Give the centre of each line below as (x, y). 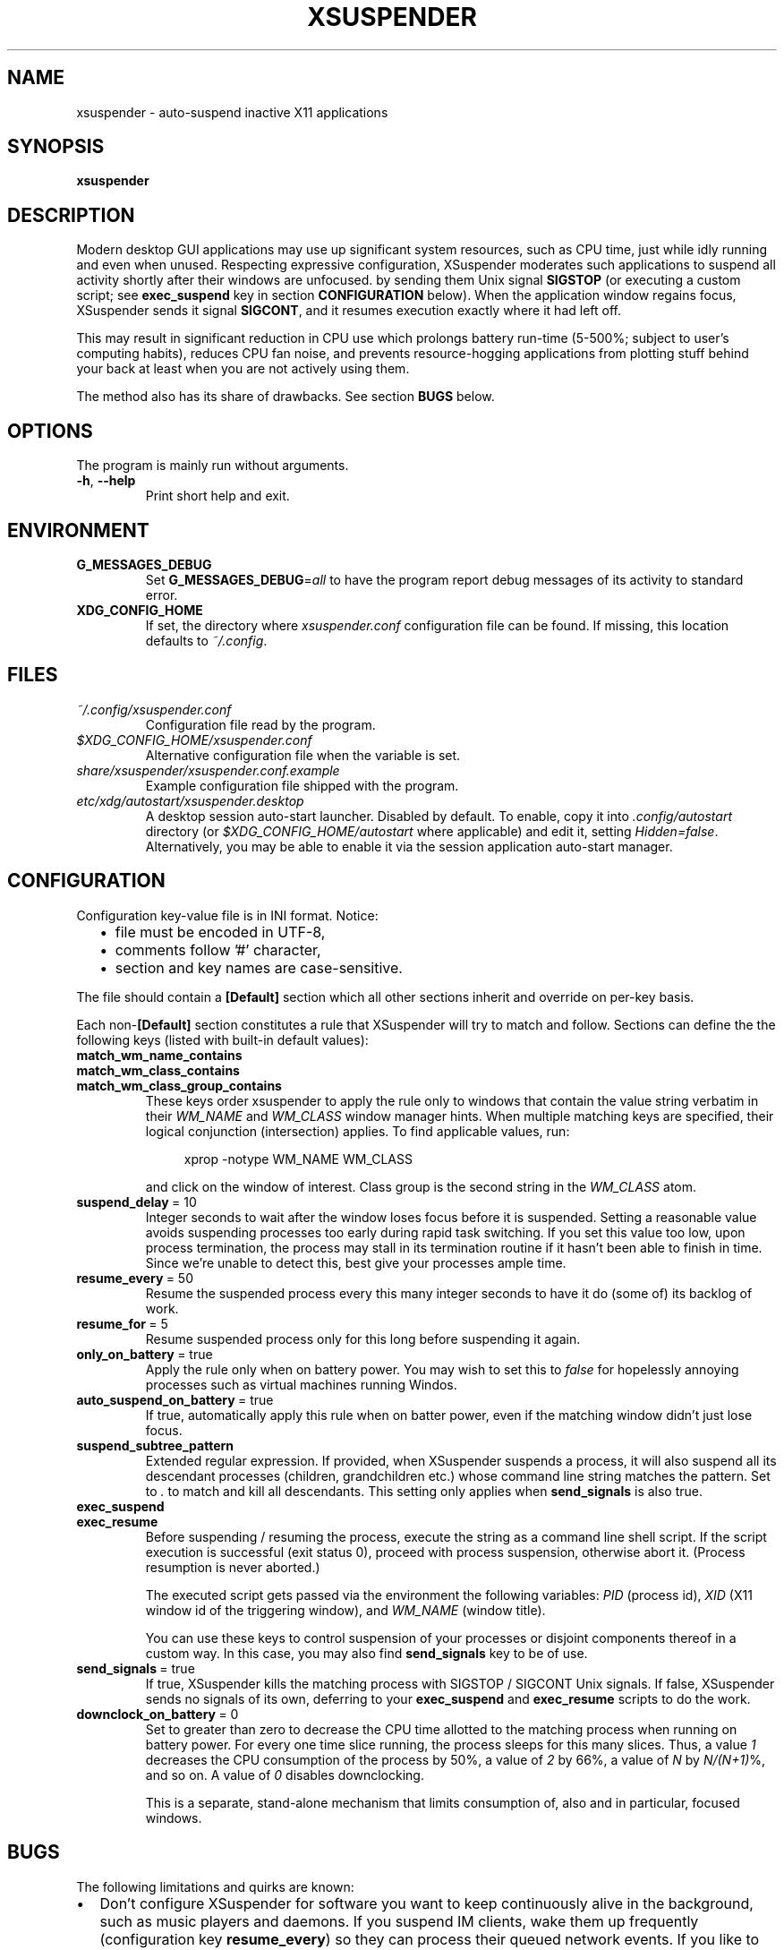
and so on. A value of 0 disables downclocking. (285, 1775)
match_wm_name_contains (159, 1055)
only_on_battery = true (145, 1354)
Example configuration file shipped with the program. (302, 785)
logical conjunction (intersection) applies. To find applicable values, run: (358, 1131)
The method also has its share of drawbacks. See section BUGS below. (285, 397)
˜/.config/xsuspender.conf (154, 709)
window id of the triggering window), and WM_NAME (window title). (345, 1610)
